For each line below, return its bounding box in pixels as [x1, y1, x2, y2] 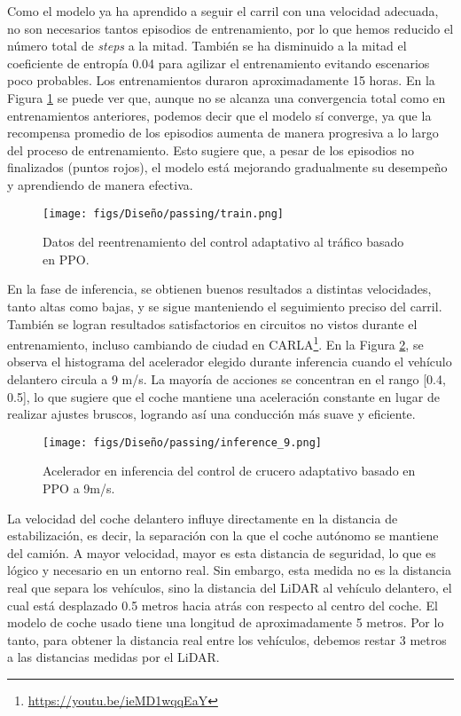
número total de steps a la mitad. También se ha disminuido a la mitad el [7, 36, 407, 55]
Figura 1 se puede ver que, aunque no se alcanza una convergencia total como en [7, 88, 446, 106]
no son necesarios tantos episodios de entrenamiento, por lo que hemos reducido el [7, 19, 454, 37]
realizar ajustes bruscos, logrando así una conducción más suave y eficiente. [7, 405, 416, 423]
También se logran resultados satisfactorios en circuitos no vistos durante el [7, 314, 418, 333]
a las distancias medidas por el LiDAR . [7, 648, 220, 666]
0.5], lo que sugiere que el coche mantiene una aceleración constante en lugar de [7, 387, 440, 405]
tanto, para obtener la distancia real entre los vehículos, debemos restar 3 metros [7, 630, 447, 649]
